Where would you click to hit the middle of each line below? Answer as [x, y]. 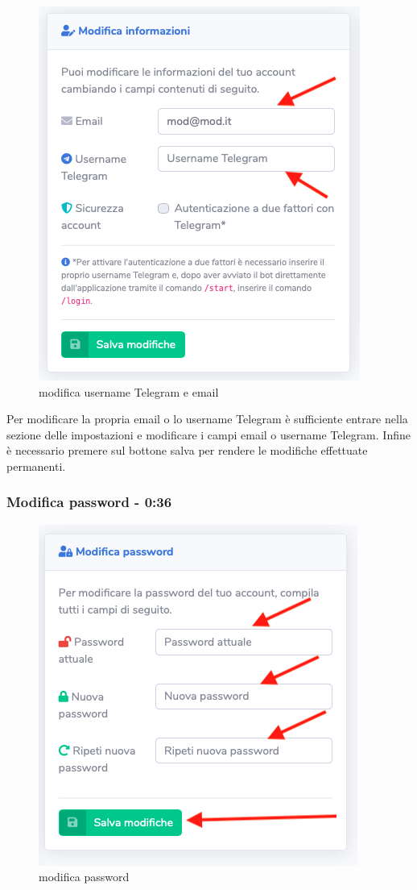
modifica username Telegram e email [129, 391]
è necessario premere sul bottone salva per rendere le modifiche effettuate [187, 450]
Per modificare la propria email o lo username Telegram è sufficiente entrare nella [207, 419]
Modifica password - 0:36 [89, 502]
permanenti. [36, 466]
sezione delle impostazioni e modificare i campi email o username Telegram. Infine [208, 434]
